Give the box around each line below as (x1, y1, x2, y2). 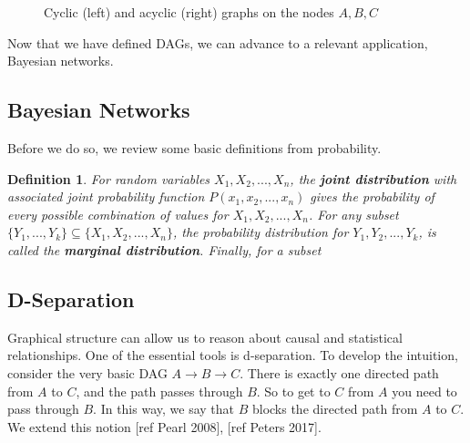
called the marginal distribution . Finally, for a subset (7, 240, 322, 259)
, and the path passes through (76, 381, 243, 400)
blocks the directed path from (251, 399, 418, 418)
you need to (392, 381, 457, 400)
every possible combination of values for (7, 204, 229, 223)
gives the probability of (310, 187, 434, 206)
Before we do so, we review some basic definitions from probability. (7, 138, 382, 157)
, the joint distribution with (290, 169, 457, 188)
